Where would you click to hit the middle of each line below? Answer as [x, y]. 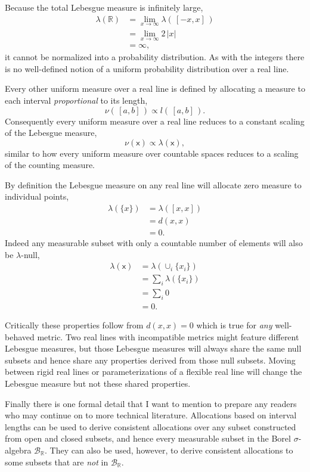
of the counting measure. [50, 165]
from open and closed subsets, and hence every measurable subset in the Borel [148, 438]
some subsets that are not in [57, 462]
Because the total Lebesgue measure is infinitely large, [104, 7]
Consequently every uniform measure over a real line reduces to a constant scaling [155, 121]
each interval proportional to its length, [76, 100]
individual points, [37, 196]
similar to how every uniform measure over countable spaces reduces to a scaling [152, 153]
